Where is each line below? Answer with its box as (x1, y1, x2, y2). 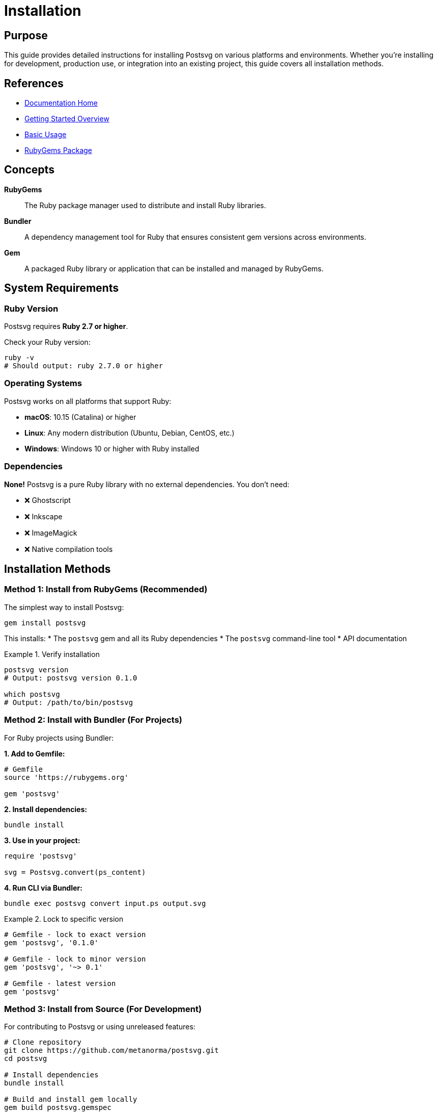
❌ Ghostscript (24, 495, 71, 504)
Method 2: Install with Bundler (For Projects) (4, 715, 182, 725)
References (4, 77, 64, 90)
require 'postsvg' (4, 851, 77, 860)
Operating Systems (4, 378, 82, 389)
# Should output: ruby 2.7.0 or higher (4, 362, 163, 370)
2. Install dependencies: (4, 804, 87, 814)
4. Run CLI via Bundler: (4, 883, 83, 892)
